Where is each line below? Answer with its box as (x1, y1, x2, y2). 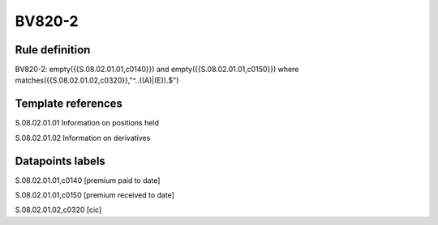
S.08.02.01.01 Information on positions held (15, 118, 160, 128)
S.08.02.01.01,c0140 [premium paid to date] (15, 175, 161, 185)
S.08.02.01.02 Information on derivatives (15, 133, 151, 142)
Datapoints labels (15, 154, 105, 168)
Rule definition (15, 43, 91, 57)
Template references (15, 97, 123, 111)
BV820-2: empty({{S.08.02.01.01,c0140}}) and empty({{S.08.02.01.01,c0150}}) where (15, 65, 299, 74)
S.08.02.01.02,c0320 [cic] (15, 205, 102, 214)
